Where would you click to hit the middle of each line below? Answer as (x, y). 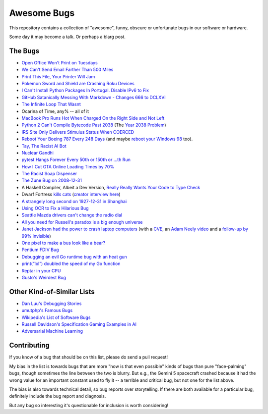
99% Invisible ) (36, 236)
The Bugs (24, 51)
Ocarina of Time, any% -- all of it (55, 111)
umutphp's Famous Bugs (47, 310)
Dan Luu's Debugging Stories (52, 303)
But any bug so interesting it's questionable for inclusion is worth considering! (89, 405)
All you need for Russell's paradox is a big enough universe (82, 222)
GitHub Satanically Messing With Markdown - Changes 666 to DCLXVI (94, 97)
